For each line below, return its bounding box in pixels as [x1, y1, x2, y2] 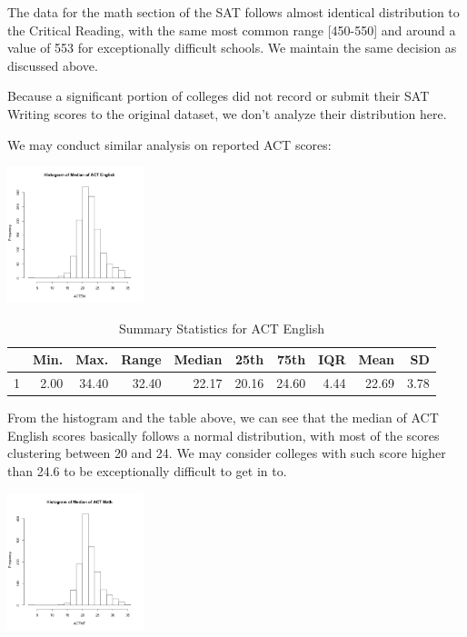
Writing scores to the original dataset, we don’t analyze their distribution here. [7, 104, 447, 123]
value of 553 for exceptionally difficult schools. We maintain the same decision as [7, 38, 457, 57]
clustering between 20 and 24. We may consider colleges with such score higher [7, 443, 446, 463]
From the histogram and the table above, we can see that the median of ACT [7, 408, 439, 427]
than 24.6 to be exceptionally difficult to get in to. [7, 462, 287, 481]
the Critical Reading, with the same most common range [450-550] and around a [7, 20, 456, 39]
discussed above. [7, 55, 98, 75]
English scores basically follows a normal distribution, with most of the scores [7, 425, 440, 444]
